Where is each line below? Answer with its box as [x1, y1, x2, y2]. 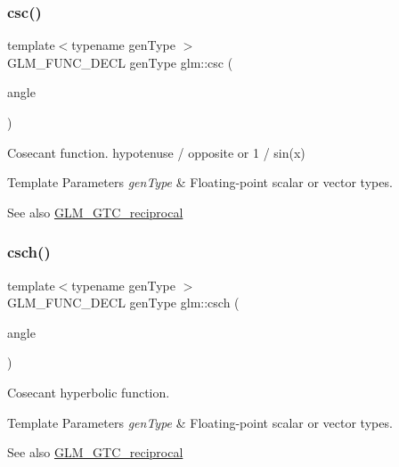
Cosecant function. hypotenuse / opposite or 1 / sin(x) [7, 143, 305, 161]
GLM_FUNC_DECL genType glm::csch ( [7, 293, 240, 312]
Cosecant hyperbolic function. [7, 382, 170, 401]
